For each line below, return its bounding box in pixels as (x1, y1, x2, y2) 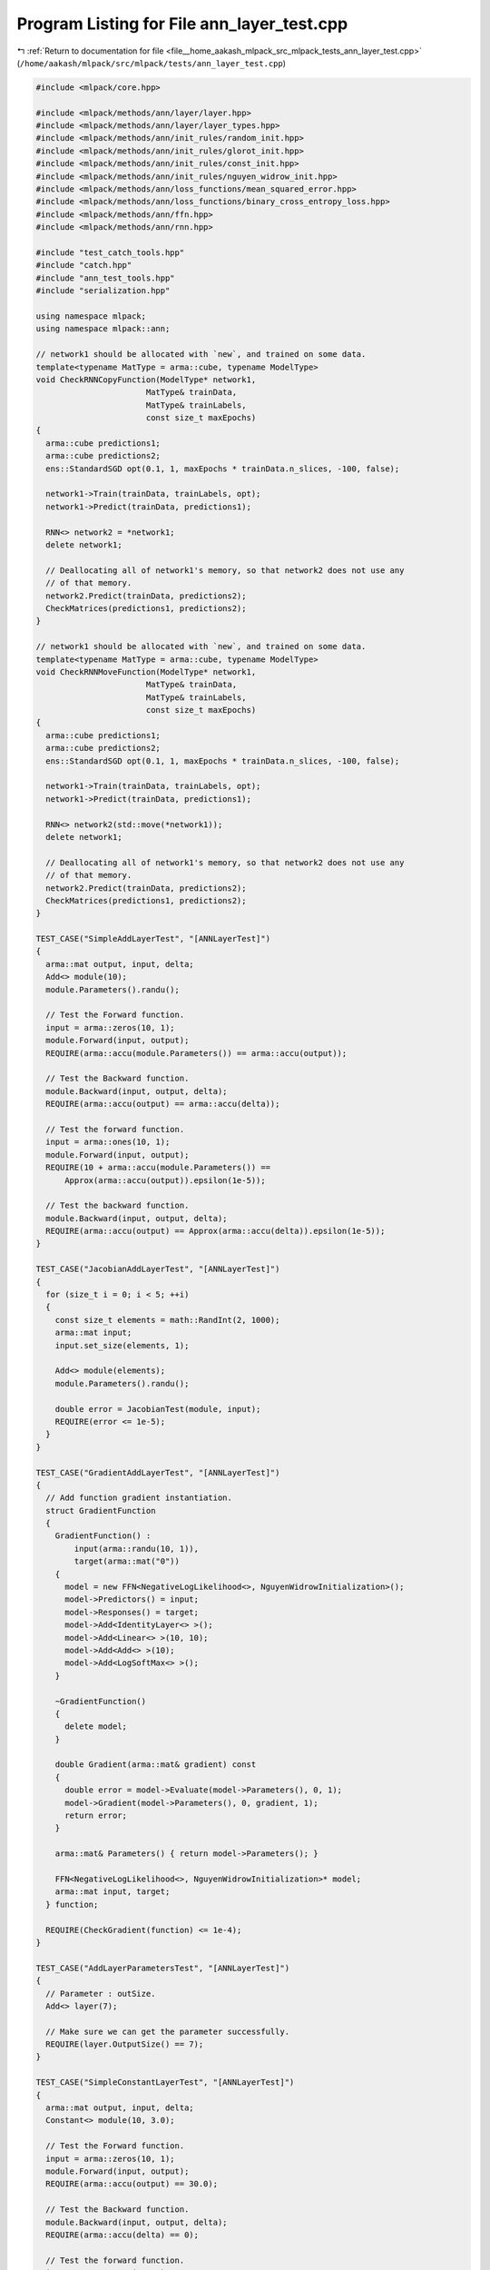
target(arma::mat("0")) (73, 1556, 181, 1566)
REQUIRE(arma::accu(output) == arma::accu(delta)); (45, 1099, 280, 1110)
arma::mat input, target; (54, 1887, 171, 1897)
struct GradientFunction (45, 1505, 156, 1515)
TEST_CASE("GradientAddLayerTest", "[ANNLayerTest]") (35, 1467, 280, 1477)
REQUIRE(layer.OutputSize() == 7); (45, 2039, 204, 2049)
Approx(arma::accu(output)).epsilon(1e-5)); (64, 1175, 267, 1185)
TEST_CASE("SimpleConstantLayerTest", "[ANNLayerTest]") (35, 2078, 295, 2087)
